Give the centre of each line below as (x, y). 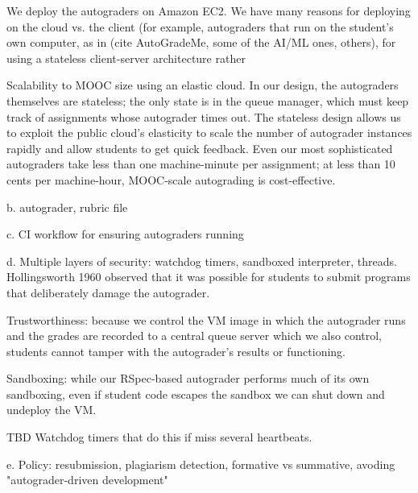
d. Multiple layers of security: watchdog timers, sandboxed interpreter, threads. (202, 261)
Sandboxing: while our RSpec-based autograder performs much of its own (188, 378)
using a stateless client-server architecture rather (126, 58)
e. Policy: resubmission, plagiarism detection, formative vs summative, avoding (201, 464)
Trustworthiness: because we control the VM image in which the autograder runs (206, 319)
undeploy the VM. (52, 410)
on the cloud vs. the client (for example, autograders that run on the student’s (200, 26)
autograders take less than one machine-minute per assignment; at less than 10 (201, 164)
